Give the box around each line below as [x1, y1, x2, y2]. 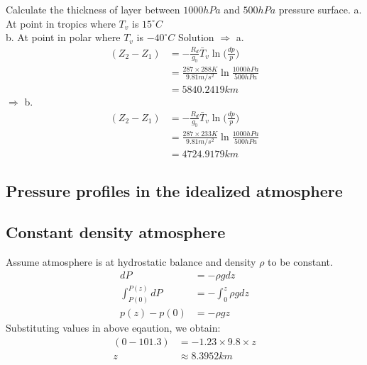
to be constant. [268, 254, 333, 269]
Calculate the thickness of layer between [6, 2, 180, 16]
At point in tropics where [6, 16, 116, 30]
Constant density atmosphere [6, 221, 226, 243]
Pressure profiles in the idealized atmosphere [6, 179, 343, 201]
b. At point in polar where [6, 30, 121, 45]
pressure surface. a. [278, 2, 362, 16]
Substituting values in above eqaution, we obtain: [6, 320, 221, 335]
